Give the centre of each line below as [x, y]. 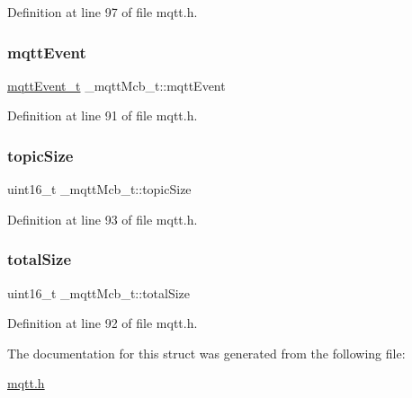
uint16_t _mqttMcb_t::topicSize [99, 189]
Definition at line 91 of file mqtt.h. [103, 115]
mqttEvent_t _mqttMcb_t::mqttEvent [116, 85]
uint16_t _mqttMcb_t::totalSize [99, 292]
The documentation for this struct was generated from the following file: [206, 353]
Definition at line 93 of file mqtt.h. [103, 219]
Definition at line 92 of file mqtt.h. [103, 323]
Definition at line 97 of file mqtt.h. [103, 12]
